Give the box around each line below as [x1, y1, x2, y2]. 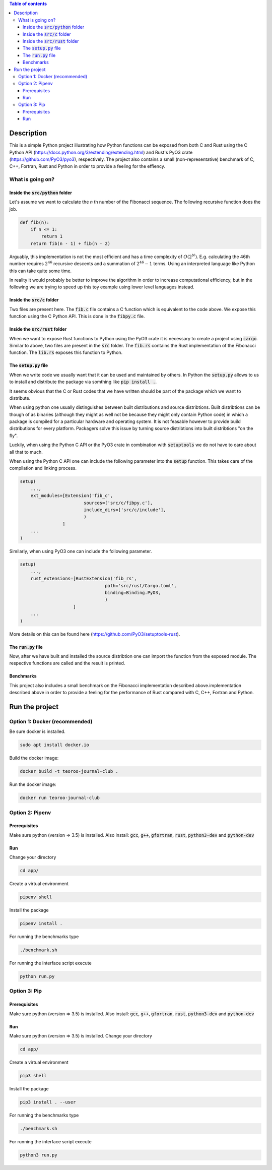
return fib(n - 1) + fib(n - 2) [30, 240, 111, 247]
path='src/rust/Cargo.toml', [105, 583, 177, 588]
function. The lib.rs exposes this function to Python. [9, 349, 123, 355]
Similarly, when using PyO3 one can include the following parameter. [9, 548, 152, 554]
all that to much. [9, 449, 43, 455]
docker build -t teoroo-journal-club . [20, 769, 118, 774]
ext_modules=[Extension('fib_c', [30, 493, 113, 499]
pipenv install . [20, 920, 63, 927]
